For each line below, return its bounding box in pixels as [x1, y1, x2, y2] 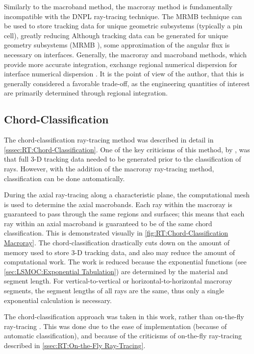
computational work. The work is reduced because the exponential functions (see [4, 257, 247, 267]
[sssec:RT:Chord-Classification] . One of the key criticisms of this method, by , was [4, 144, 250, 154]
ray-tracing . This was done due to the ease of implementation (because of [4, 321, 227, 331]
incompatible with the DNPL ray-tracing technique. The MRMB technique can [4, 11, 242, 21]
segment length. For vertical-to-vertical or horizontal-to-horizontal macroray [4, 276, 232, 286]
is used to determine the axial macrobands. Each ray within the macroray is [4, 199, 232, 209]
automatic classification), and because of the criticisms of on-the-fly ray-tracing [4, 330, 242, 341]
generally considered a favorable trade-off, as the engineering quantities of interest [4, 78, 250, 88]
